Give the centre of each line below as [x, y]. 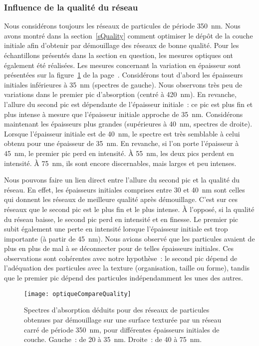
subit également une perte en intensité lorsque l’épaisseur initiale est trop [116, 229]
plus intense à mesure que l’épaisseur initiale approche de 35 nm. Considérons [124, 114]
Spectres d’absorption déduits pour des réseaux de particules [117, 310]
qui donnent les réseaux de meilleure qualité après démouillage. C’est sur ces [121, 199]
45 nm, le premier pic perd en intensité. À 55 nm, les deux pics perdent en [119, 153]
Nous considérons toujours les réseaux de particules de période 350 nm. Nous [122, 26]
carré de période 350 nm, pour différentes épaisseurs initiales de [122, 329]
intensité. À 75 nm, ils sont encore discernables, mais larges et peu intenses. [120, 163]
